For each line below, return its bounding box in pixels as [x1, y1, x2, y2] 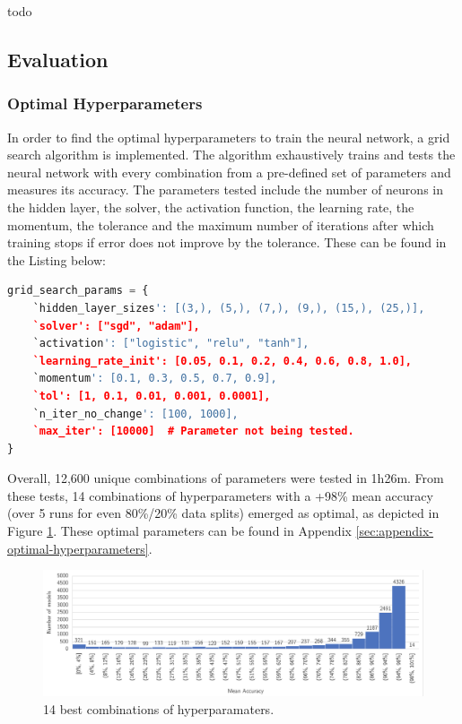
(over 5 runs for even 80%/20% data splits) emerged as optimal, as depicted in [7, 504, 440, 522]
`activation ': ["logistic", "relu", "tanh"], [32, 337, 309, 350]
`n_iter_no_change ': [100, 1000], [32, 407, 239, 420]
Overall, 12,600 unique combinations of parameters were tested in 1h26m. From [7, 469, 444, 487]
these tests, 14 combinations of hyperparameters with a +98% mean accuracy [7, 486, 433, 504]
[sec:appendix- [355, 521, 434, 540]
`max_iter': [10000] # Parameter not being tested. [32, 425, 354, 438]
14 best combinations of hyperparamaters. [43, 700, 275, 719]
